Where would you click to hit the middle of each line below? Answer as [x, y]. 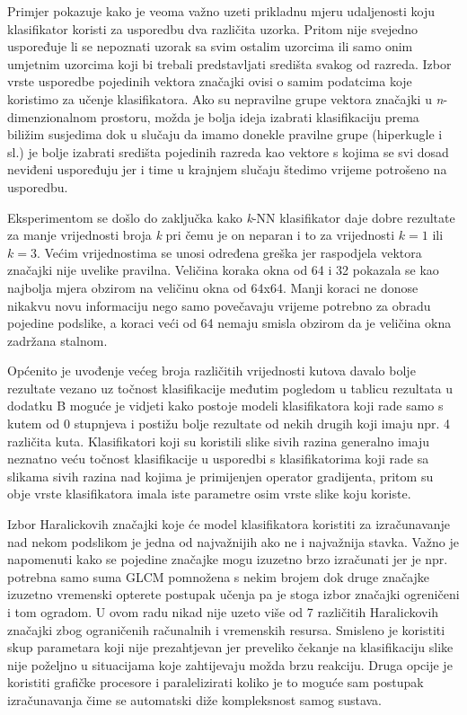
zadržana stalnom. [57, 340]
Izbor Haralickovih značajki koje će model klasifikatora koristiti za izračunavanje [229, 524]
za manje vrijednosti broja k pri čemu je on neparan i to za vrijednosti [201, 235]
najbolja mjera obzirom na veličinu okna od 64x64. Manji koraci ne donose [213, 287]
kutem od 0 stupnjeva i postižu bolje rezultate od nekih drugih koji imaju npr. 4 [229, 424]
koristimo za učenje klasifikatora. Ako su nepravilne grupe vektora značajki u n [225, 98]
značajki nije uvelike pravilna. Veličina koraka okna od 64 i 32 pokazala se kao [223, 270]
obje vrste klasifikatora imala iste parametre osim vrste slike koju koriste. [209, 494]
